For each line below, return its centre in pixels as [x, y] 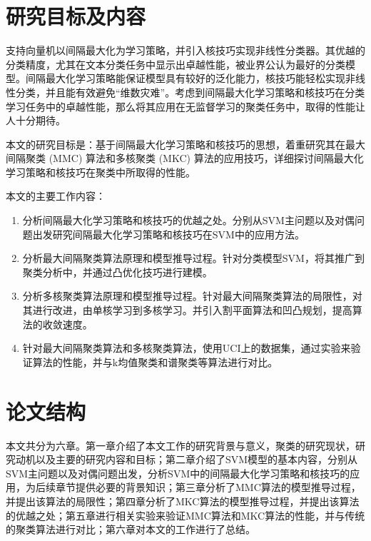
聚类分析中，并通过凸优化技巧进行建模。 [117, 272]
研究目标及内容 [76, 16]
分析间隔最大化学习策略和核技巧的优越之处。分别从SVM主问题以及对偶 [188, 220]
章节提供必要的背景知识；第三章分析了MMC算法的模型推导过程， [208, 487]
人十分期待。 [36, 120]
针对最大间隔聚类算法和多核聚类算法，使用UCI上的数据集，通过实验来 [187, 348]
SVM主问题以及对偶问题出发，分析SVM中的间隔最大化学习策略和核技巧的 [178, 473]
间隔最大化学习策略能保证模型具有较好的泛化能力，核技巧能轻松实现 [185, 78]
